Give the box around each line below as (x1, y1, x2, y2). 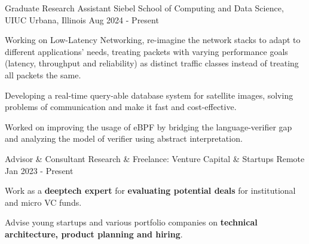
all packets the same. (5, 68, 81, 81)
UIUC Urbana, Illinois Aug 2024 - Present (5, 13, 159, 26)
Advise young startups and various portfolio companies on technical (5, 216, 258, 228)
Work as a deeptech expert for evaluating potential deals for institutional (5, 184, 296, 197)
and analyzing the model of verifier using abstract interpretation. (5, 132, 243, 145)
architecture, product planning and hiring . (5, 227, 183, 240)
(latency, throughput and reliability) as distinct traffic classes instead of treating (5, 57, 299, 69)
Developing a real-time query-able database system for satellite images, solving (5, 89, 293, 101)
